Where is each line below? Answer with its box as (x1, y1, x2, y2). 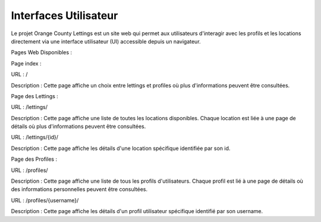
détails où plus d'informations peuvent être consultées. (11, 123, 146, 130)
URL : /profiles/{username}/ (11, 196, 79, 204)
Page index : (11, 60, 42, 67)
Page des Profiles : (11, 155, 58, 163)
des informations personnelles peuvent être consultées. (11, 186, 148, 193)
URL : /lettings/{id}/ (11, 134, 59, 141)
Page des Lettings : (11, 92, 59, 99)
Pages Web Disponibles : (11, 49, 73, 56)
